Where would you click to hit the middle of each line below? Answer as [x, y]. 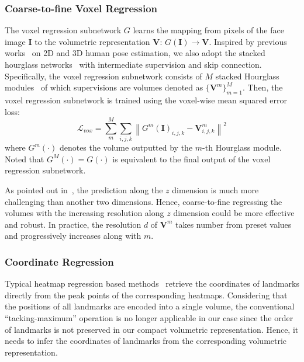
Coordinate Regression [59, 261]
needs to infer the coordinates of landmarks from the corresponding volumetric [146, 341]
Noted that [25, 159]
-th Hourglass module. [242, 147]
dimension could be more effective [234, 213]
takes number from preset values [234, 224]
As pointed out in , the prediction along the [84, 190]
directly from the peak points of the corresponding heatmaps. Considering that [146, 295]
